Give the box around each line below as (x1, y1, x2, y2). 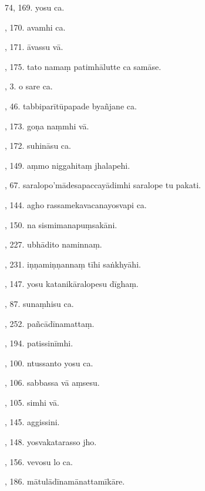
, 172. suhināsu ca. (5, 139, 71, 152)
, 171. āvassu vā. (5, 41, 63, 53)
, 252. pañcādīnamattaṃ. (5, 317, 95, 329)
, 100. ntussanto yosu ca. (5, 356, 93, 369)
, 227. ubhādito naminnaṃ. (5, 238, 102, 250)
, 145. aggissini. (5, 416, 60, 428)
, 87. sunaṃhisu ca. (5, 297, 74, 309)
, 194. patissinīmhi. (5, 337, 73, 349)
